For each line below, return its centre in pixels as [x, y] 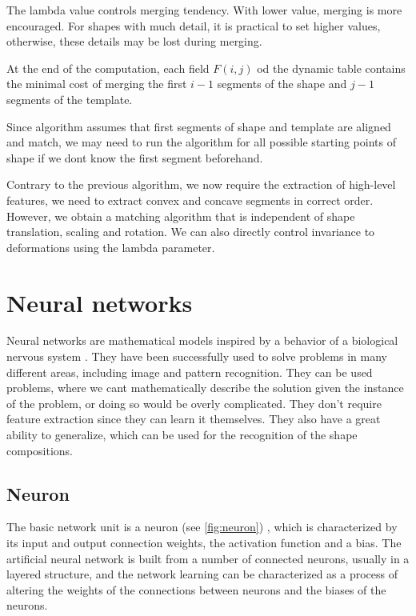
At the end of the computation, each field [108, 68]
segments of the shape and [282, 84]
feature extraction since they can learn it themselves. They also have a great [194, 419]
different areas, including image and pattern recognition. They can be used [190, 372]
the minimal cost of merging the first [97, 84]
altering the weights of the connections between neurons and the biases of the [196, 589]
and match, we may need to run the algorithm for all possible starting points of [201, 142]
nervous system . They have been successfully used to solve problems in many [197, 356]
